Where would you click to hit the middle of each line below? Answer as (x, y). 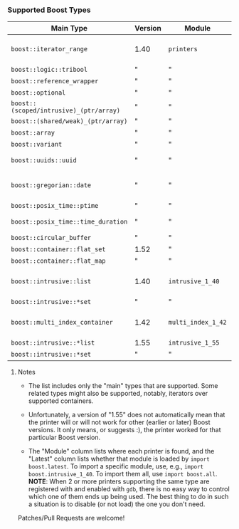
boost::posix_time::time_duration (69, 222)
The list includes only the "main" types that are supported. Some (123, 386)
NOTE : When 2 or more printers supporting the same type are (119, 481)
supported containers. (61, 401)
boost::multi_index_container (62, 323)
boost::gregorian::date (51, 185)
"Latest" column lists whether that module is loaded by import (119, 459)
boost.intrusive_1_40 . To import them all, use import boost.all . (123, 474)
